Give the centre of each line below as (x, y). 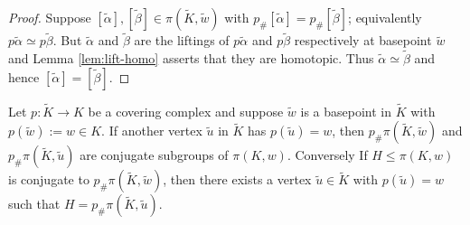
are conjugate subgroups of (154, 155)
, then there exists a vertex (237, 179)
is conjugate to (49, 179)
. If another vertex (152, 131)
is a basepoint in (346, 111)
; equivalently (385, 17)
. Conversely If (327, 155)
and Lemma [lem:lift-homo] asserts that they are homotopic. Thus (191, 58)
